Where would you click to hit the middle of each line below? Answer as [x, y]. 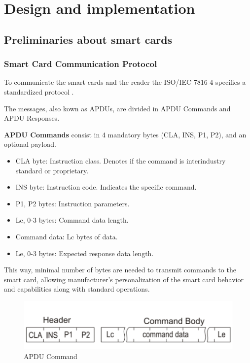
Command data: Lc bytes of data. [67, 236]
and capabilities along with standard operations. [77, 289]
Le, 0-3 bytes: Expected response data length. [85, 253]
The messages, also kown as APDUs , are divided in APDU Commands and [117, 108]
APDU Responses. [32, 118]
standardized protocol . [39, 91]
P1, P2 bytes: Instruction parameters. [72, 203]
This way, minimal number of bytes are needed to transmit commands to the [120, 270]
